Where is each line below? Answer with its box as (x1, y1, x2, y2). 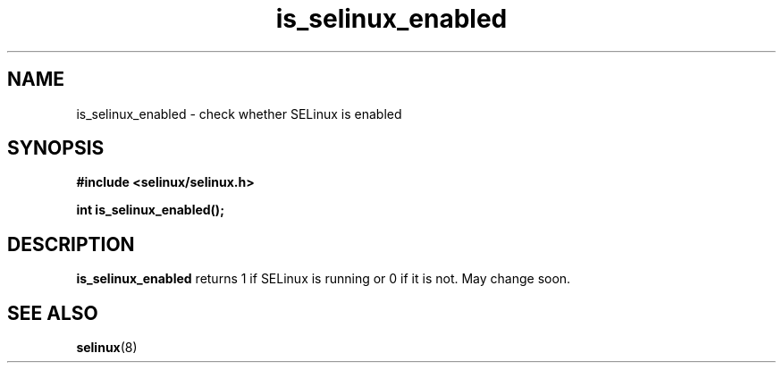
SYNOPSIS (7, 137, 105, 160)
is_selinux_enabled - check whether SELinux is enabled (76, 105, 402, 122)
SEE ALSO (7, 301, 98, 324)
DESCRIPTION (7, 232, 135, 256)
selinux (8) (76, 340, 138, 356)
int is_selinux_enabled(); (76, 202, 224, 218)
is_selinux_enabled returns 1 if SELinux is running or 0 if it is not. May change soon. (76, 271, 571, 287)
